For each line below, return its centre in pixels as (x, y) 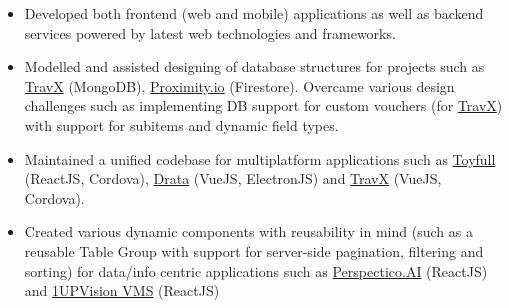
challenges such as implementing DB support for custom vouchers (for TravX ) (263, 105)
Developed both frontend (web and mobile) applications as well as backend (254, 13)
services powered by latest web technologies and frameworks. (210, 32)
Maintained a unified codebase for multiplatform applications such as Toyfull (260, 158)
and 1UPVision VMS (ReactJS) (122, 290)
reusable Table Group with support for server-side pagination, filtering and (254, 250)
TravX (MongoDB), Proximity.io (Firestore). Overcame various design (239, 85)
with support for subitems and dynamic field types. (181, 124)
